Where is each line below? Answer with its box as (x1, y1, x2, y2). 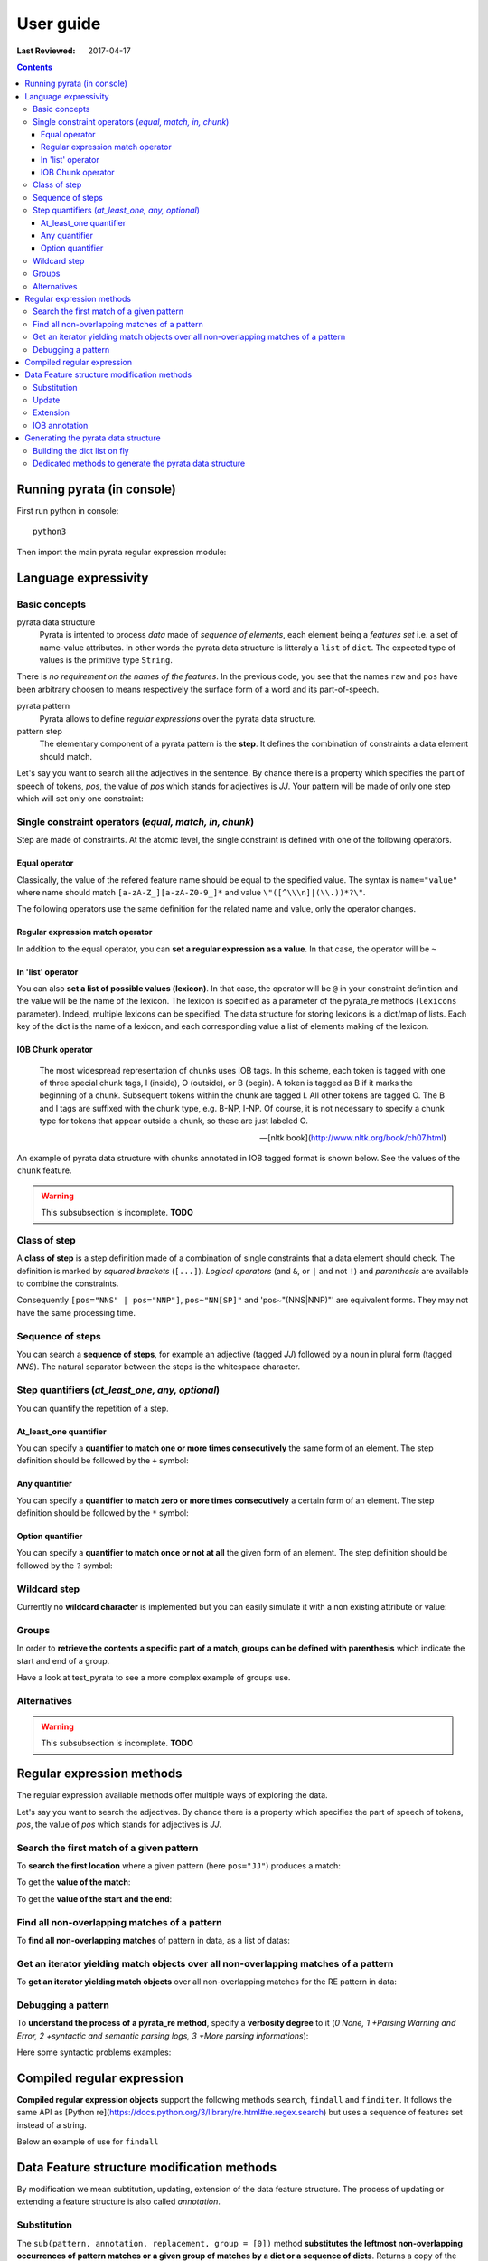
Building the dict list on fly (33, 445, 130, 456)
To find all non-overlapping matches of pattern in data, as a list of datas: (16, 1935, 291, 1946)
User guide (16, 14, 101, 33)
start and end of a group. (16, 1655, 110, 1666)
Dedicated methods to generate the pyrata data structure (33, 458, 246, 469)
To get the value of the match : (16, 1877, 131, 1887)
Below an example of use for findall (16, 2136, 159, 2147)
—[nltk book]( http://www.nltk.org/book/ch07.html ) (259, 1131, 446, 1143)
